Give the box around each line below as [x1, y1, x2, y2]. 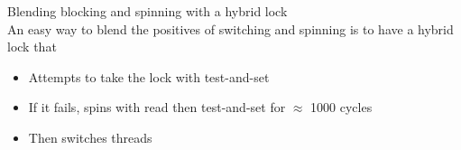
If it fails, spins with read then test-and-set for [28, 98, 286, 117]
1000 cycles [310, 98, 373, 117]
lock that [7, 37, 57, 56]
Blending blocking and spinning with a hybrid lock [7, 2, 288, 20]
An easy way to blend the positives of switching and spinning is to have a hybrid [7, 19, 454, 38]
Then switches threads [28, 127, 152, 146]
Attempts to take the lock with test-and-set [28, 67, 270, 86]
